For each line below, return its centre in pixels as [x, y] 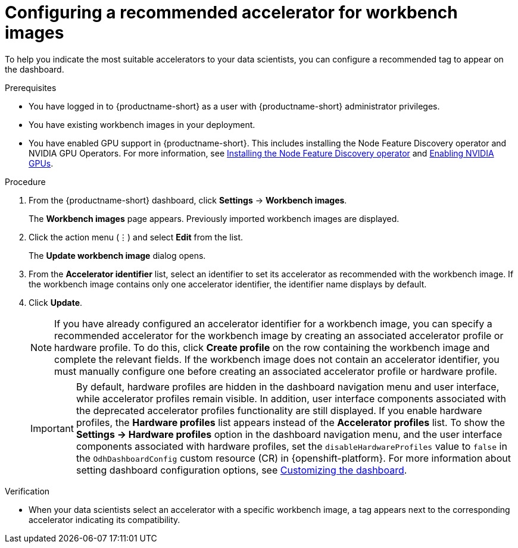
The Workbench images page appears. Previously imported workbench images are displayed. [214, 218]
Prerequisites [31, 87]
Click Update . [56, 302]
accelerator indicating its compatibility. [104, 519]
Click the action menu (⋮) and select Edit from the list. [136, 237]
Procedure [25, 181]
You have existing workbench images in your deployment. [142, 124]
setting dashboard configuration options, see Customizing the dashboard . [241, 470]
